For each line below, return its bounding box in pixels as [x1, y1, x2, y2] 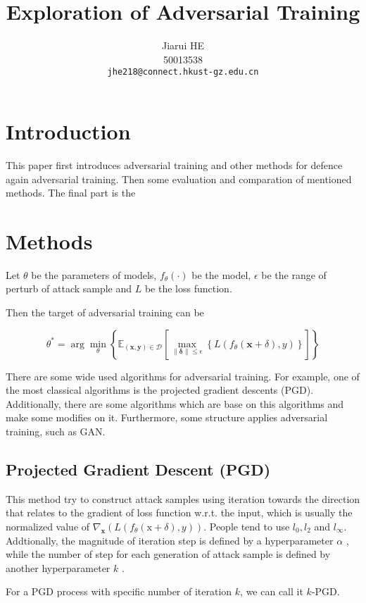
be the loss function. [144, 281, 232, 296]
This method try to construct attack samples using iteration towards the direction [6, 491, 360, 506]
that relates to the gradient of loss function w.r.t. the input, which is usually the [6, 505, 353, 520]
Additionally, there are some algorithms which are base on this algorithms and [6, 396, 344, 411]
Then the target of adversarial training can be [6, 305, 204, 319]
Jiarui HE [162, 38, 204, 53]
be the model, [191, 267, 251, 282]
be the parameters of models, [31, 267, 157, 282]
